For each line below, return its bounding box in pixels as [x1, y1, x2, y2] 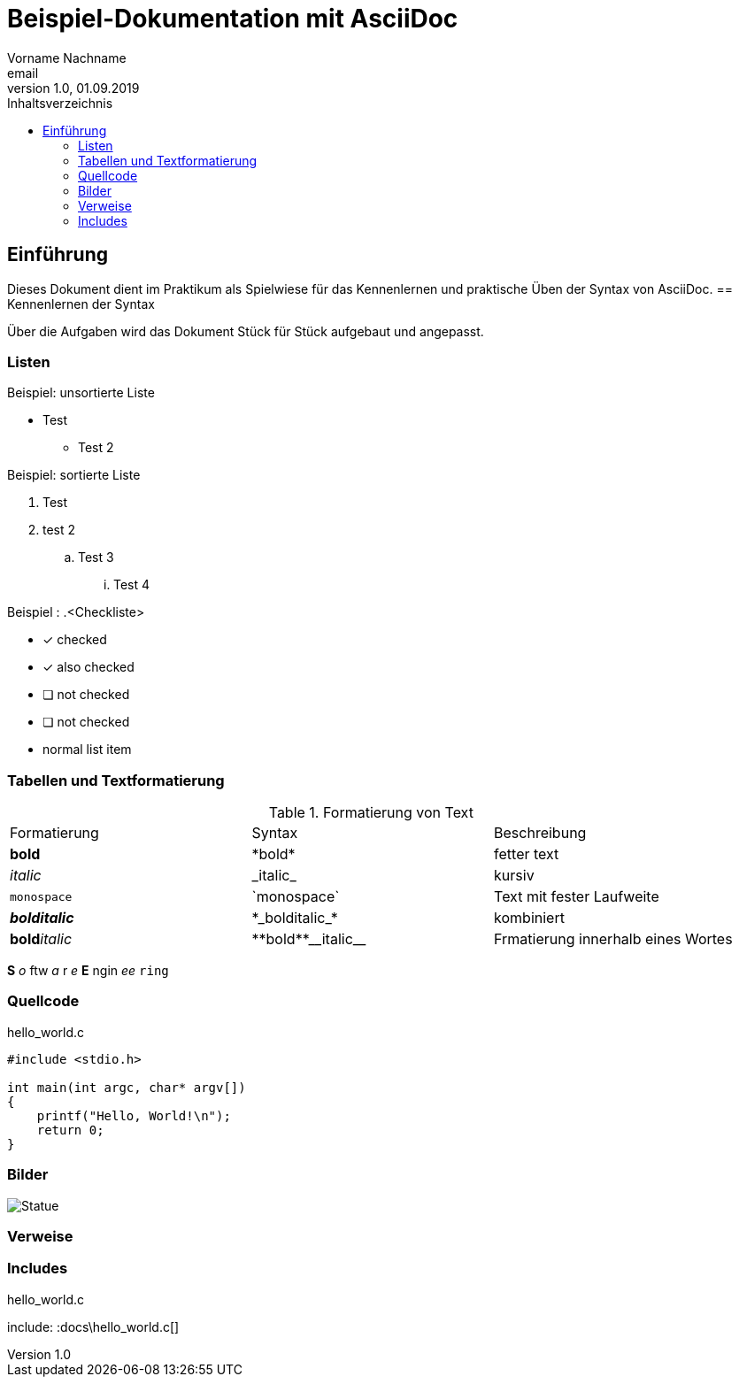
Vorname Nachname [7, 50, 127, 65]
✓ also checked [42, 659, 135, 675]
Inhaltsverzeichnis [7, 95, 113, 111]
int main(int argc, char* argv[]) [7, 1080, 246, 1095]
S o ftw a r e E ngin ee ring [7, 963, 169, 979]
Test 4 [113, 577, 150, 593]
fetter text [494, 845, 559, 864]
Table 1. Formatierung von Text [268, 803, 473, 822]
